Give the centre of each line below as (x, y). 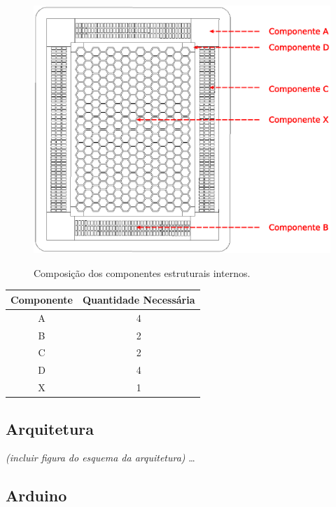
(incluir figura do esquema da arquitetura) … (100, 458)
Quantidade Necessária (139, 299)
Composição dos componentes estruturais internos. (142, 272)
